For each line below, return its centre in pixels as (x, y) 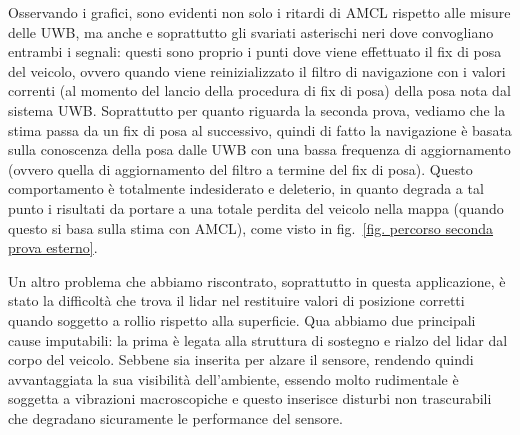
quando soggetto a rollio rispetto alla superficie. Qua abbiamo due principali (242, 319)
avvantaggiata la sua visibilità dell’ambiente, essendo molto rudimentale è (233, 378)
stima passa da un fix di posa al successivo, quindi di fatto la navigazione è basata (260, 129)
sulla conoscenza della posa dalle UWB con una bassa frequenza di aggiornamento (259, 149)
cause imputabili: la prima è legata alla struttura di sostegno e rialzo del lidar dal (258, 339)
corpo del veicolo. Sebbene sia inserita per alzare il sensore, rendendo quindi (241, 359)
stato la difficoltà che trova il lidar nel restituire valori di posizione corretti (236, 300)
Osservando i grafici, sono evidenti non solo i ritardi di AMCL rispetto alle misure (259, 12)
